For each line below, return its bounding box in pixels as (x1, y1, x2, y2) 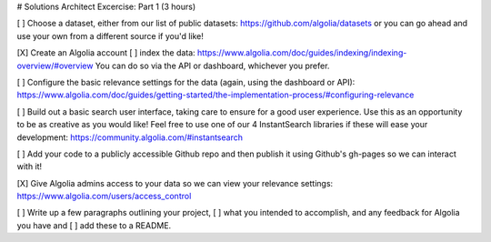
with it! (16, 161, 43, 172)
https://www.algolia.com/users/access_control (16, 191, 192, 202)
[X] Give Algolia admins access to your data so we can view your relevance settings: (16, 177, 334, 188)
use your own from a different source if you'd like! (16, 30, 205, 41)
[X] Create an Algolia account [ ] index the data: (16, 47, 195, 58)
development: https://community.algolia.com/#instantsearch (16, 132, 243, 143)
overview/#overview (16, 60, 94, 71)
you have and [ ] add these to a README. (16, 219, 172, 231)
